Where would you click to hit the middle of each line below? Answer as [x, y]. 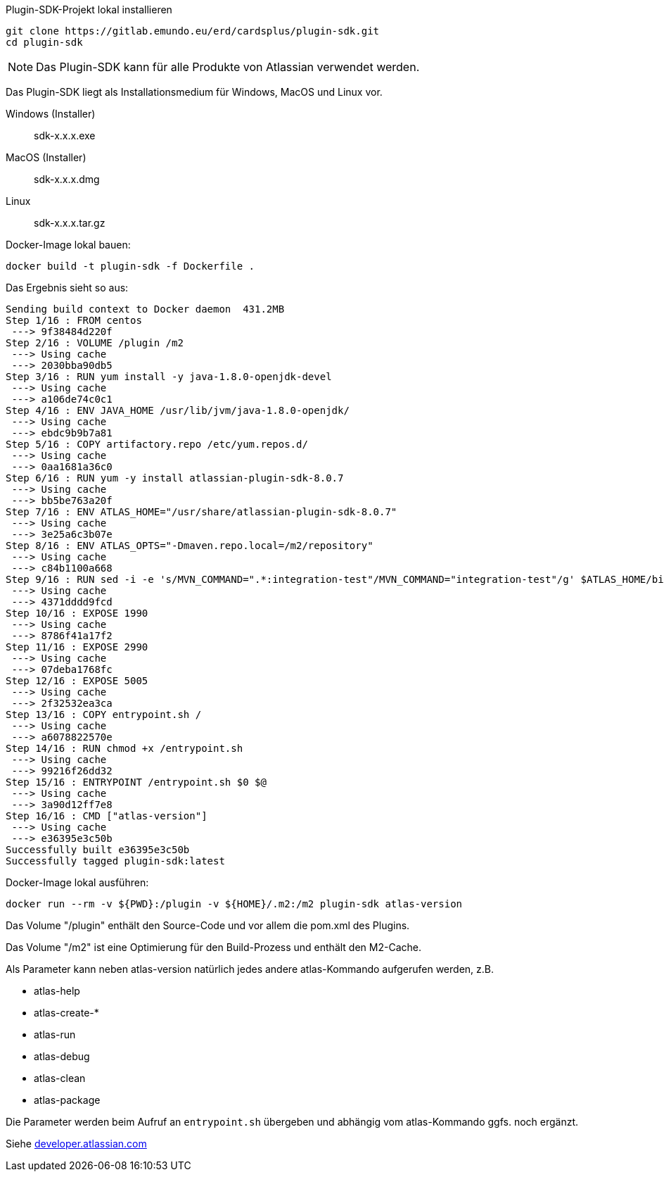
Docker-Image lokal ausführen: [77, 882]
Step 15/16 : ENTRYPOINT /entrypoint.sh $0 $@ [136, 782]
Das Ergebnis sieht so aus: [67, 288]
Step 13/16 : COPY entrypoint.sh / [104, 715]
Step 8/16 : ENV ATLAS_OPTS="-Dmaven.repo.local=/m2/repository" [190, 546]
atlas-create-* [66, 1013]
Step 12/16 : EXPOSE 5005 [77, 681]
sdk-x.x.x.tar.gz [70, 223]
